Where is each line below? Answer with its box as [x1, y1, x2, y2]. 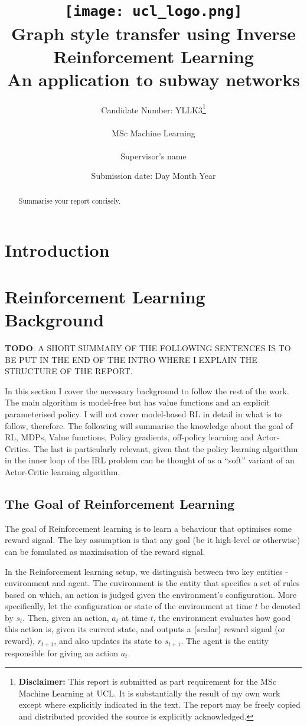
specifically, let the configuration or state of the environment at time [5, 600, 253, 612]
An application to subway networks [7, 67, 300, 91]
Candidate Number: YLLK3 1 [101, 102, 206, 116]
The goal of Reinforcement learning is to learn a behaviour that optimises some [5, 522, 292, 534]
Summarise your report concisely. [18, 195, 121, 205]
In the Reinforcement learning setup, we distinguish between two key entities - [5, 565, 289, 577]
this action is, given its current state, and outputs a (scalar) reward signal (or [5, 623, 286, 635]
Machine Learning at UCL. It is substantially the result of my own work [18, 686, 280, 699]
